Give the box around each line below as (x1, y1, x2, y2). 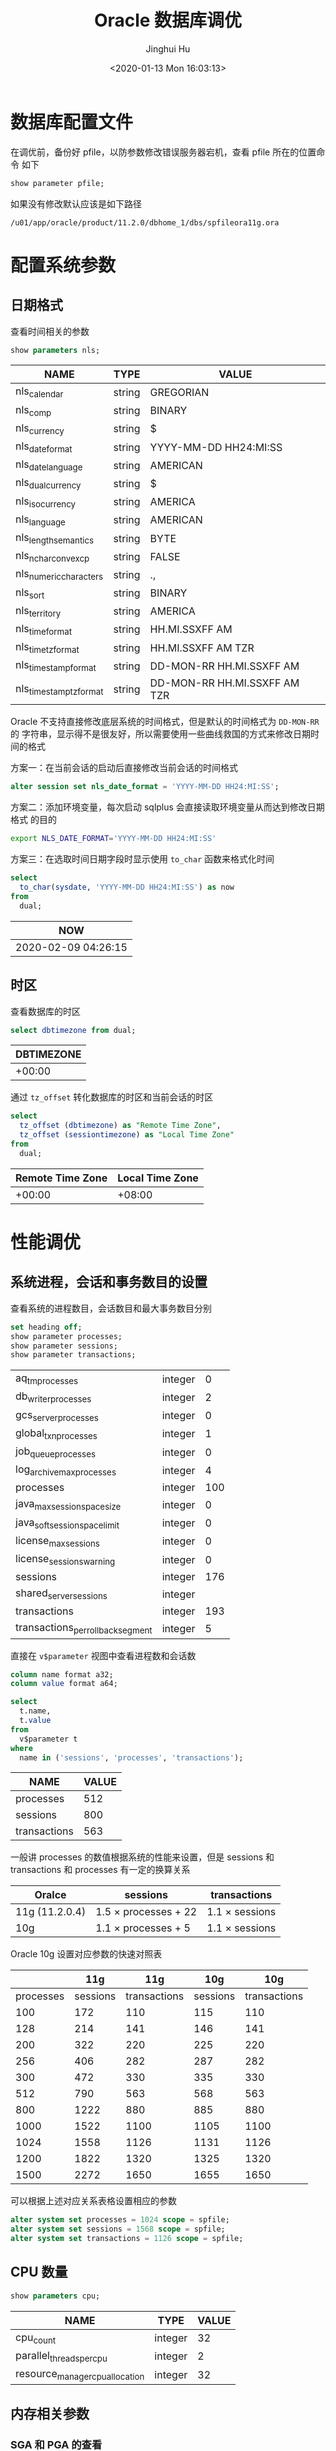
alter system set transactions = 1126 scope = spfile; (10, 2234, 244, 2244)
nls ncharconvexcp (15, 549, 90, 565)
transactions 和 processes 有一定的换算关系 (10, 1864, 191, 1876)
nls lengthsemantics (15, 530, 95, 546)
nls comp (15, 402, 52, 418)
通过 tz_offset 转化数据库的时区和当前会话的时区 (10, 1091, 214, 1103)
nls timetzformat (15, 640, 80, 656)
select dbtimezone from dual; (10, 1025, 137, 1035)
